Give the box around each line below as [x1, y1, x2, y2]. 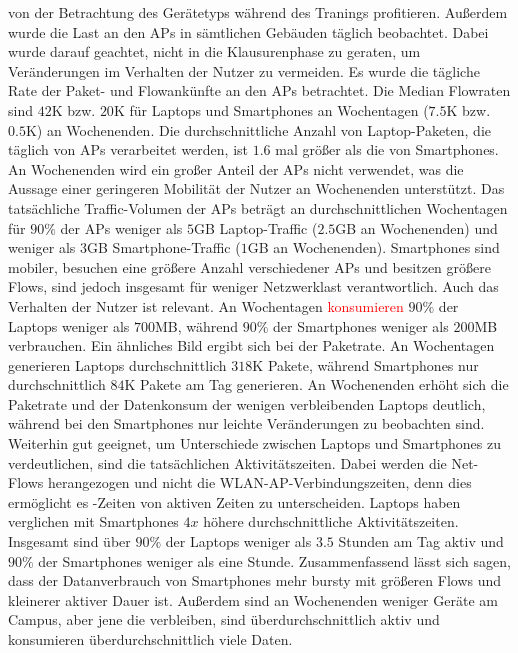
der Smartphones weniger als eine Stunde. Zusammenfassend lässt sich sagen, [38, 550, 511, 571]
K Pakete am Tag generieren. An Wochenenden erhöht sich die [124, 374, 509, 395]
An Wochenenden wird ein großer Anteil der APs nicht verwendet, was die [8, 158, 464, 179]
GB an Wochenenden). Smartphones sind [247, 237, 500, 258]
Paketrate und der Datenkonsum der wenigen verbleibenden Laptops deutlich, [8, 393, 486, 414]
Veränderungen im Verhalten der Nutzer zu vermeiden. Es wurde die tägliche [8, 60, 480, 81]
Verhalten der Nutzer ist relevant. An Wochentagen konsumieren [8, 295, 404, 316]
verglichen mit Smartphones [8, 511, 179, 532]
